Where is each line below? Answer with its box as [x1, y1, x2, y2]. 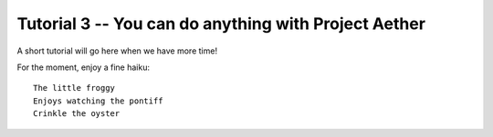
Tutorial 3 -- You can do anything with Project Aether [16, 14, 426, 34]
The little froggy [33, 83, 116, 93]
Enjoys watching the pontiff [33, 95, 163, 106]
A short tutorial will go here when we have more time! [16, 45, 218, 56]
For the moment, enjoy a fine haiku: [16, 62, 151, 73]
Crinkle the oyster [33, 109, 121, 119]
